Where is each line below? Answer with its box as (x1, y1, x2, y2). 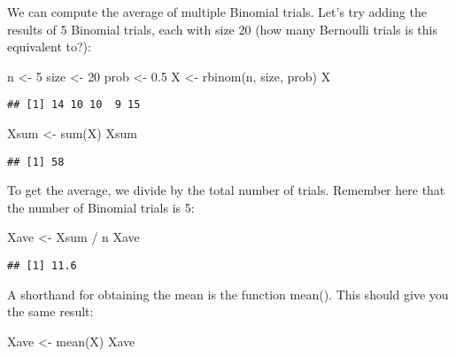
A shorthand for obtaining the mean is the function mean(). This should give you (7, 284, 449, 303)
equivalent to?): (7, 37, 91, 56)
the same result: (7, 302, 94, 321)
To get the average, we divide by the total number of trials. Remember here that (7, 181, 445, 199)
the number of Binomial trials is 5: (7, 198, 195, 216)
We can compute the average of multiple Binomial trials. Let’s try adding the (7, 3, 427, 20)
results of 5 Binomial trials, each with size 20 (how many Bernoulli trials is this (7, 19, 437, 38)
